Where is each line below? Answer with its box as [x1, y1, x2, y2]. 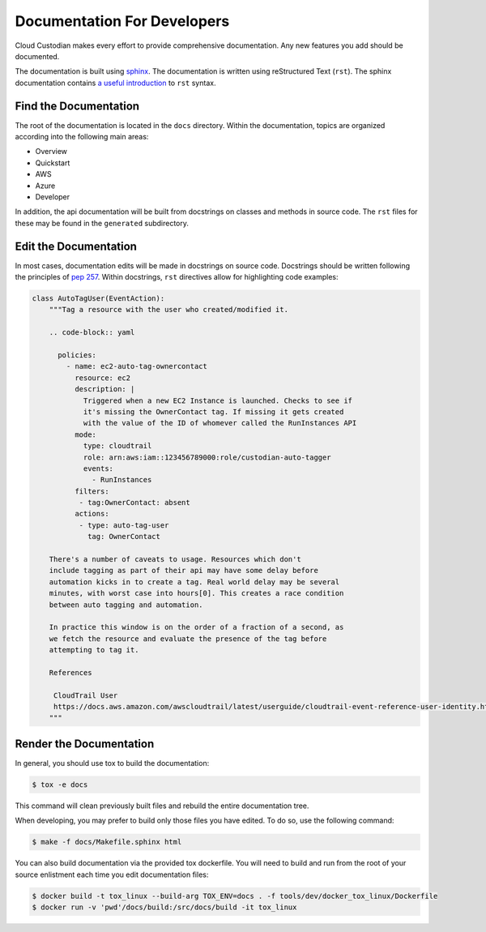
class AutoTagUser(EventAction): [32, 294, 165, 303]
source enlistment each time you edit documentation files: [15, 870, 209, 879]
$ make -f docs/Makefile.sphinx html [32, 837, 182, 847]
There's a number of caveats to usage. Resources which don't [49, 555, 301, 564]
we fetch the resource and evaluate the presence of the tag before [49, 634, 327, 643]
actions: [74, 509, 109, 519]
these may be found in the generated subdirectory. [15, 218, 190, 228]
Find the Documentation [15, 99, 140, 113]
